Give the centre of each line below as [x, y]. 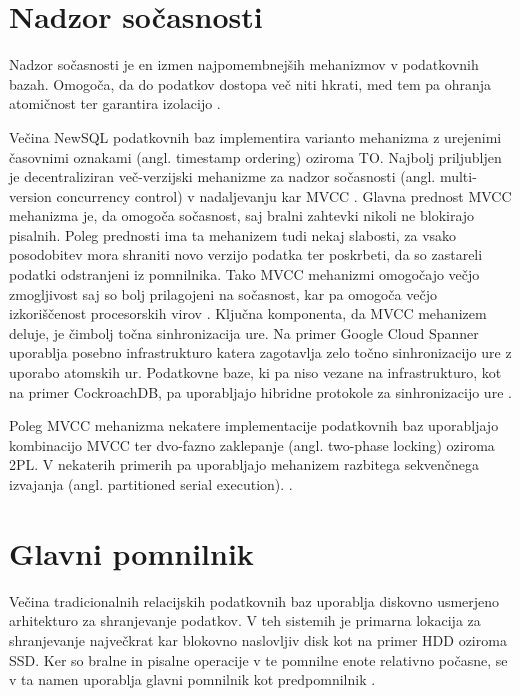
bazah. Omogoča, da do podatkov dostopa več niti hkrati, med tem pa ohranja [250, 83]
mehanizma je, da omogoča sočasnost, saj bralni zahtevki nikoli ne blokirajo [242, 215]
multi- [458, 176]
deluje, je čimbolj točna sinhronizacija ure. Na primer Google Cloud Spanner [244, 332]
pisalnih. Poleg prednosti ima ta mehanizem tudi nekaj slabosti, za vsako [233, 234]
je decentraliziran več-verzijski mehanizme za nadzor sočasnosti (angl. [222, 176]
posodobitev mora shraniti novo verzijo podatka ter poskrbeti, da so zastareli [246, 254]
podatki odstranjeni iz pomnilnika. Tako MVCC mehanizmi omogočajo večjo [244, 274]
